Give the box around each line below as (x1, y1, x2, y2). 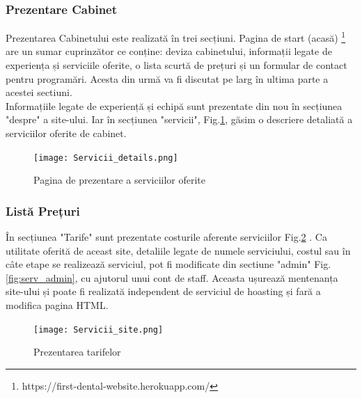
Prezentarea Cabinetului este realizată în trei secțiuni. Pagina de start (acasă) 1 (6, 29, 346, 45)
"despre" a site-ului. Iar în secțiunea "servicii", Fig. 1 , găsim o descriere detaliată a (6, 112, 353, 127)
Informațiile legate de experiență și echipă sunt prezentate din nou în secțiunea (6, 98, 343, 113)
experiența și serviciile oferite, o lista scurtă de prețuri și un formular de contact (6, 58, 347, 72)
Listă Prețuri (6, 202, 80, 219)
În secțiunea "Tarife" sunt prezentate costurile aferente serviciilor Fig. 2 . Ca (6, 230, 327, 244)
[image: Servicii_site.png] (33, 324, 164, 335)
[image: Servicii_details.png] (33, 152, 178, 163)
